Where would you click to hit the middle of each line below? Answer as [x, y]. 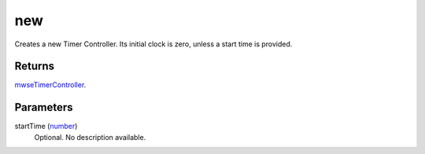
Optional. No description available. [90, 137]
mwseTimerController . [50, 85]
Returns [35, 66]
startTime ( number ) [46, 126]
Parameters [44, 107]
